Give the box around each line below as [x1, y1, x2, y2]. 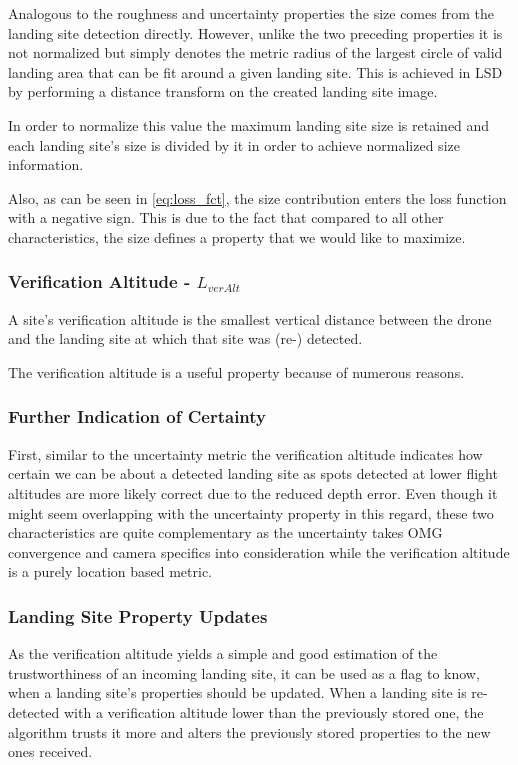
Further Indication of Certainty [8, 404, 267, 429]
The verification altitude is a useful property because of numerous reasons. [8, 361, 465, 382]
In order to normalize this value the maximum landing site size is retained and [8, 114, 490, 135]
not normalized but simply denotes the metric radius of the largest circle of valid [8, 42, 503, 63]
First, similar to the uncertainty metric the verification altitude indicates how [8, 443, 483, 464]
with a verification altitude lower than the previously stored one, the [63, 701, 484, 722]
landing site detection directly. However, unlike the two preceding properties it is [8, 22, 503, 43]
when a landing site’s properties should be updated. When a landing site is [8, 682, 467, 703]
